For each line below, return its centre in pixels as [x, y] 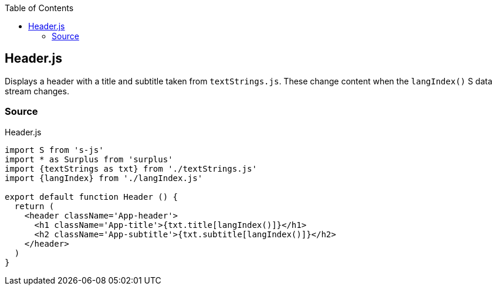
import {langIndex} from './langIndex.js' [104, 178]
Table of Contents [39, 8]
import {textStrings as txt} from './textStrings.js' [131, 168]
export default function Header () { [92, 197]
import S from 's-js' [54, 150]
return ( [34, 206]
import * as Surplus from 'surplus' [89, 159]
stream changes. [37, 91]
